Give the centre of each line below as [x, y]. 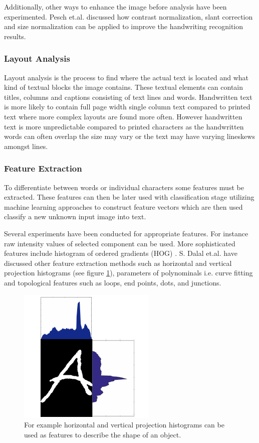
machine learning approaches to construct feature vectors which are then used [123, 206]
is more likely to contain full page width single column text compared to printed [127, 107]
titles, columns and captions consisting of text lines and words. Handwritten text [128, 97]
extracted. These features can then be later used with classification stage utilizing [129, 197]
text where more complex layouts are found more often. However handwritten [123, 116]
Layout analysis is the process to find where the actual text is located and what [126, 77]
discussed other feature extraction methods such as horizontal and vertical [118, 263]
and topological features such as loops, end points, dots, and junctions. [113, 282]
